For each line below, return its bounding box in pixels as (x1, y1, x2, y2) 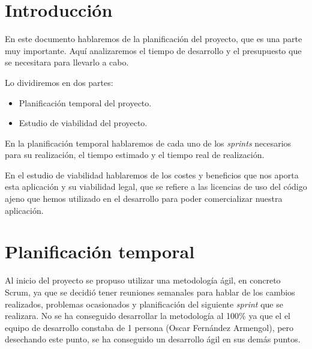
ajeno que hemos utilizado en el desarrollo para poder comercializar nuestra (5, 192, 283, 205)
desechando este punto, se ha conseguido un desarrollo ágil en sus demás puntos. (5, 333, 301, 345)
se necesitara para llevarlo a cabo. (5, 56, 129, 68)
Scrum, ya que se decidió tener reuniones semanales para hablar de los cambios (5, 285, 295, 298)
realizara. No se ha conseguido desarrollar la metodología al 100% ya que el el (5, 309, 290, 322)
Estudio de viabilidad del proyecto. (19, 117, 148, 129)
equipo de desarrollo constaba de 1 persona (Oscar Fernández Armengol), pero (5, 321, 294, 333)
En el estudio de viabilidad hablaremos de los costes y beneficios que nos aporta (5, 168, 299, 181)
